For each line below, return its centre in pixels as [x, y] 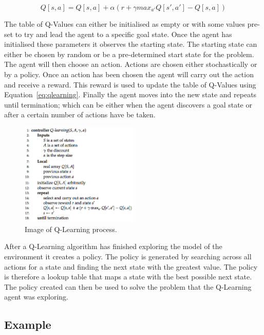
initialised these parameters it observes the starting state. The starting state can [131, 44]
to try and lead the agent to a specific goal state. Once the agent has [124, 34]
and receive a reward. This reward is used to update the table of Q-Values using [130, 84]
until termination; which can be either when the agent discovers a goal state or [128, 104]
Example [28, 324]
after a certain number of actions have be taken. [80, 114]
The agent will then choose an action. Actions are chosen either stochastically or [131, 64]
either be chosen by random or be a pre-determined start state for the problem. [129, 54]
